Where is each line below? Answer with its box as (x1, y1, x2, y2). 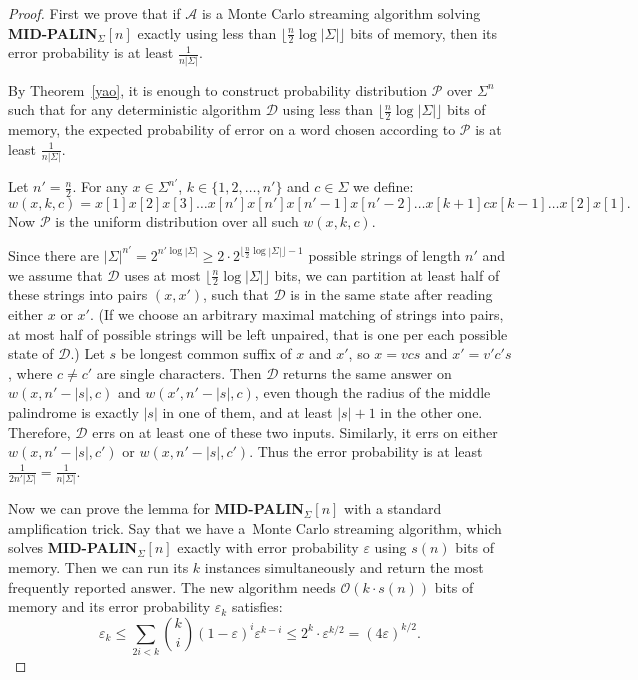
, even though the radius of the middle (254, 382, 491, 403)
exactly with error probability (177, 537, 359, 558)
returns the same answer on (283, 362, 452, 383)
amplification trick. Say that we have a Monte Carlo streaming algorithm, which (8, 517, 502, 538)
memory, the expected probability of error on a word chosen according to (8, 119, 456, 140)
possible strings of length (308, 244, 461, 265)
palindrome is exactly (8, 401, 139, 422)
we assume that (8, 264, 103, 285)
